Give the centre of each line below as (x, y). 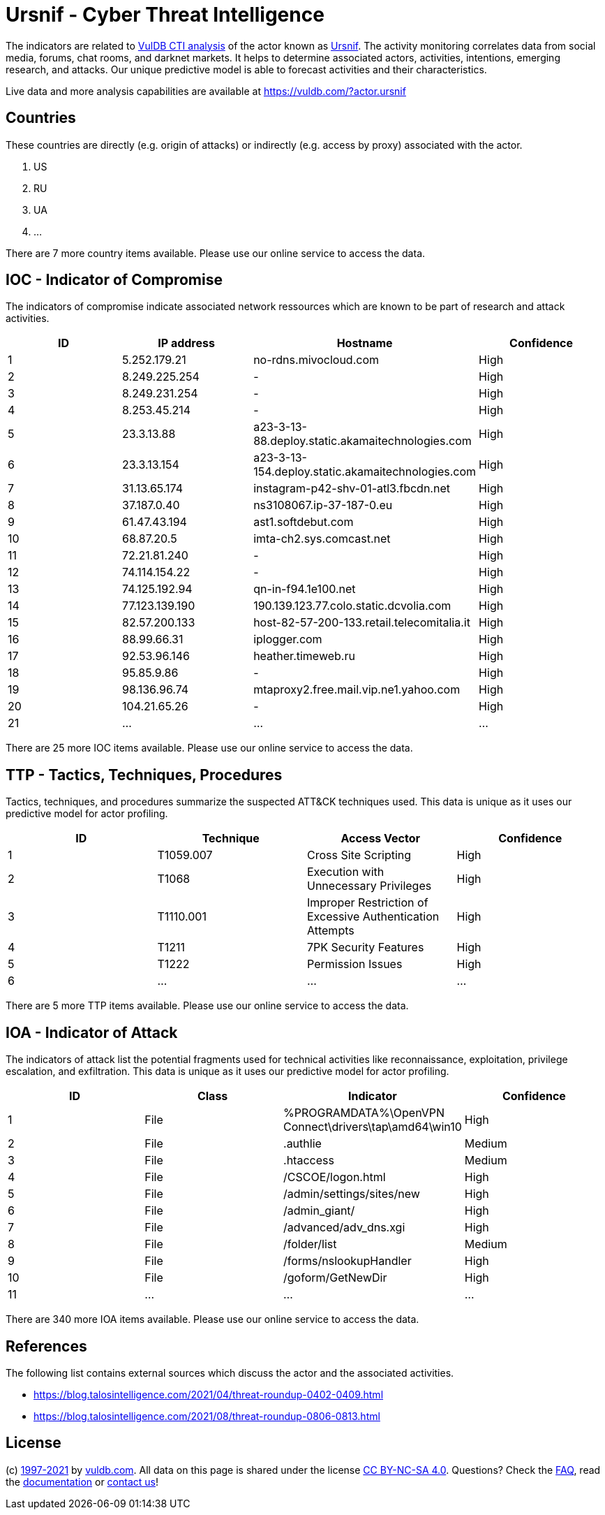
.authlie (302, 1144)
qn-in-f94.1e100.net (305, 589)
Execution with (346, 872)
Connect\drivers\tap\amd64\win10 (373, 1127)
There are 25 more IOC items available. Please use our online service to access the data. (209, 748)
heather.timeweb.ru (304, 656)
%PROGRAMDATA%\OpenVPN (364, 1113)
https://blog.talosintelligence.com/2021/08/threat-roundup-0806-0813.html (207, 1416)
